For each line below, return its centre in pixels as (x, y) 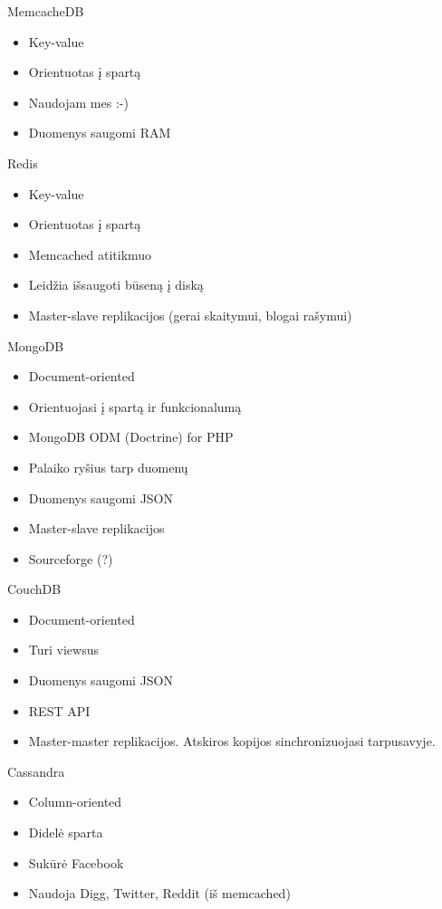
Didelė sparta (66, 832)
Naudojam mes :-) (78, 102)
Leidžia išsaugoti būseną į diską (116, 285)
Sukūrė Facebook (76, 862)
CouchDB (34, 589)
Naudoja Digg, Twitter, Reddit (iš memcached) (159, 893)
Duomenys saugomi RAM (100, 133)
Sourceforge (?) (71, 558)
